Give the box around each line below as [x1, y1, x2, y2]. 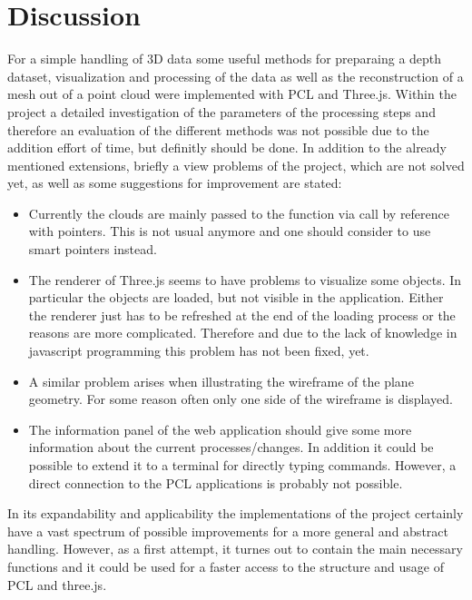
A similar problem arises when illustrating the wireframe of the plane [28, 371, 414, 390]
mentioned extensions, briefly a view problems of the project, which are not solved [7, 155, 465, 174]
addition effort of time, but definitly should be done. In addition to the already [7, 138, 447, 157]
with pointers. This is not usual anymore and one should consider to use [28, 221, 431, 241]
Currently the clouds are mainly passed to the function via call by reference [28, 203, 449, 222]
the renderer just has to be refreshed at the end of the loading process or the [28, 305, 456, 324]
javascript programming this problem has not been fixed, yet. [28, 341, 369, 360]
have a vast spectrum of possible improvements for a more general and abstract [7, 521, 448, 540]
